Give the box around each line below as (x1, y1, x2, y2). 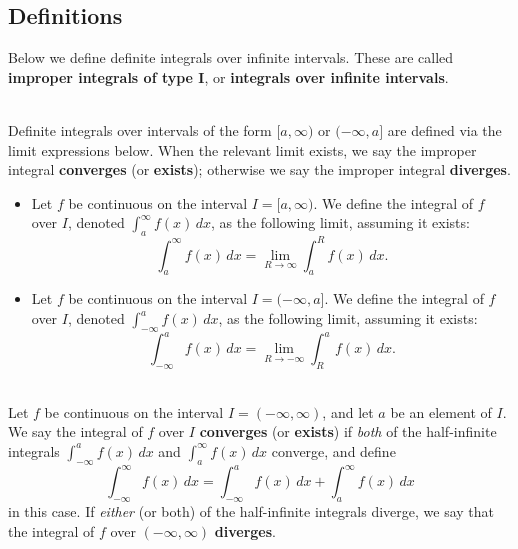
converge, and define (271, 440, 396, 461)
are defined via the (387, 119, 502, 140)
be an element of (390, 401, 492, 422)
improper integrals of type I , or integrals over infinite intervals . (8, 66, 449, 87)
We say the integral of (8, 421, 143, 442)
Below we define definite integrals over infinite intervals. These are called (8, 47, 454, 68)
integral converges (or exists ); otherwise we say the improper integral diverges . (8, 159, 511, 180)
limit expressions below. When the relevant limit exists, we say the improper (8, 139, 477, 160)
